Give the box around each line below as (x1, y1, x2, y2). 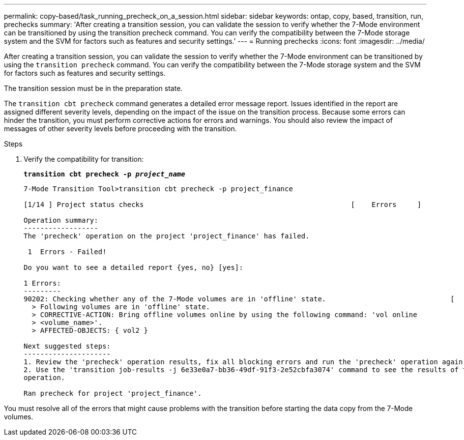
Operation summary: (24, 216, 98, 224)
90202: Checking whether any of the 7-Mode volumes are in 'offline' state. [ (24, 295, 455, 303)
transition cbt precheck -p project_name (24, 170, 185, 178)
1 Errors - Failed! (28, 248, 107, 256)
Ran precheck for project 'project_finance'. (24, 389, 202, 397)
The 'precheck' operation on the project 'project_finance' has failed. (24, 232, 310, 240)
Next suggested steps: (24, 342, 111, 350)
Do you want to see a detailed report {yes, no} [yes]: (24, 264, 243, 271)
